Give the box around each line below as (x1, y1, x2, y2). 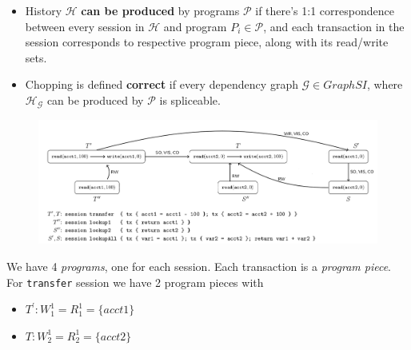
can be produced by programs (81, 2, 240, 18)
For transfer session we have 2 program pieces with (6, 273, 264, 290)
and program (163, 18, 227, 34)
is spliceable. (159, 91, 221, 108)
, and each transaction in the (263, 18, 405, 34)
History (25, 2, 62, 18)
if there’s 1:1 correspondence (255, 2, 394, 18)
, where (366, 76, 403, 93)
